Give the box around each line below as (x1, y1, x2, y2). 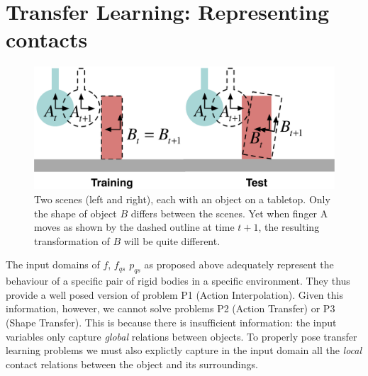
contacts (6, 25, 88, 54)
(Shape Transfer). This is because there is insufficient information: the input (6, 314, 337, 329)
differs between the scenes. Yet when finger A (130, 205, 328, 220)
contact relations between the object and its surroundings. (6, 356, 258, 371)
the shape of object (34, 205, 117, 220)
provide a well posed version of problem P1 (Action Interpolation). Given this (6, 287, 343, 302)
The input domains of (6, 257, 100, 272)
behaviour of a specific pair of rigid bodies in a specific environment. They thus (6, 273, 350, 288)
